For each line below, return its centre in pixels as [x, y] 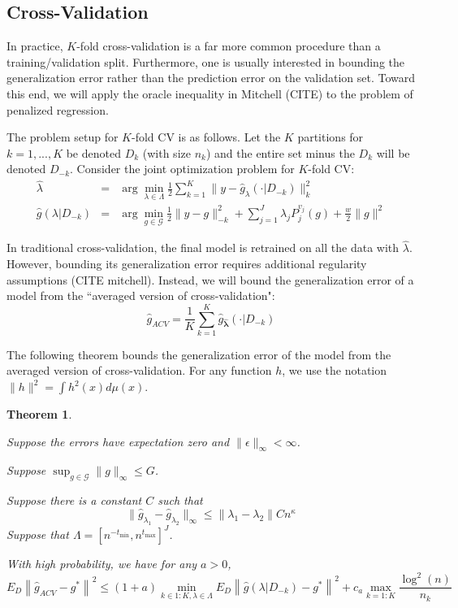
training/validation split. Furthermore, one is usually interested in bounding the [206, 61]
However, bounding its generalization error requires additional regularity [187, 263]
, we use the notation [335, 370]
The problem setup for [63, 137]
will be [393, 152]
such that [180, 500]
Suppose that [38, 534]
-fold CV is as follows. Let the [206, 137]
